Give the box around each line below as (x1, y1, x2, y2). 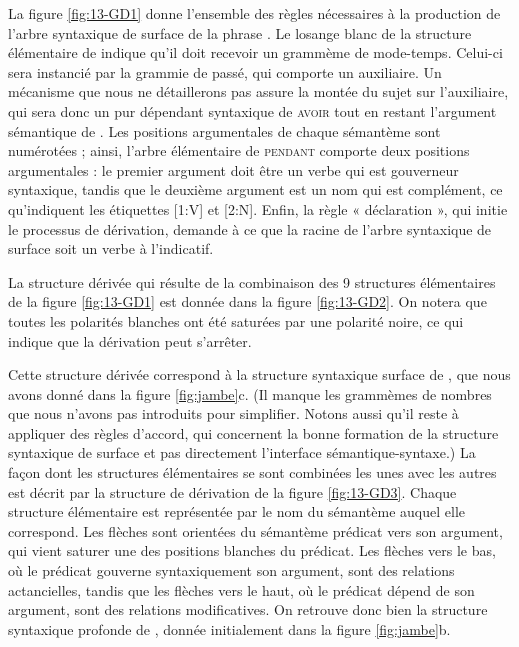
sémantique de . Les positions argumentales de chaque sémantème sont (8, 120, 441, 141)
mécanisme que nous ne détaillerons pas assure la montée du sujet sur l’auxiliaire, (8, 81, 509, 102)
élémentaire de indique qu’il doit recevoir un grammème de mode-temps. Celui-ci (8, 42, 503, 63)
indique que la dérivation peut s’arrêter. (8, 330, 252, 351)
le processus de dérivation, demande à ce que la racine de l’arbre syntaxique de (8, 218, 492, 239)
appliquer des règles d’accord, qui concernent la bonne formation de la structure (8, 422, 499, 443)
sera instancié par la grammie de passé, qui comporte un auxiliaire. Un (8, 61, 442, 82)
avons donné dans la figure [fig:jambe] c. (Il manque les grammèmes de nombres (8, 383, 492, 404)
